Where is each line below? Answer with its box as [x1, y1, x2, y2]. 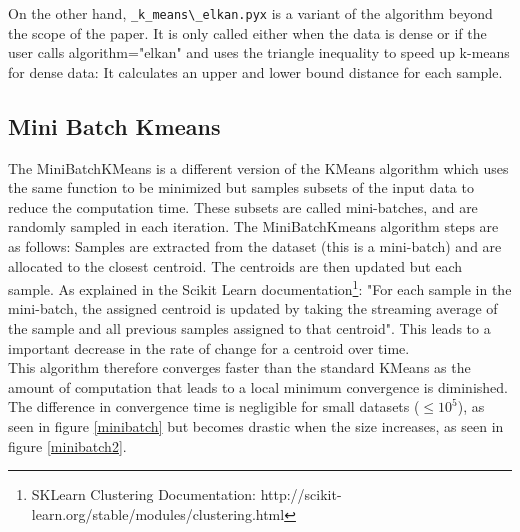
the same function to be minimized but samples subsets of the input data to [8, 177, 474, 198]
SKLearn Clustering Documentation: [31, 484, 256, 505]
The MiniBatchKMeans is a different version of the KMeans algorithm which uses [8, 157, 509, 178]
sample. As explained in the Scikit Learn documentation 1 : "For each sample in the [8, 276, 512, 299]
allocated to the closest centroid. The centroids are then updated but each [8, 255, 463, 276]
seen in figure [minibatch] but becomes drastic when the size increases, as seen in [8, 416, 504, 437]
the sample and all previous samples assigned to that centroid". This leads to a [8, 318, 491, 339]
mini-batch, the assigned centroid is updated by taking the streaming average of [8, 298, 498, 319]
